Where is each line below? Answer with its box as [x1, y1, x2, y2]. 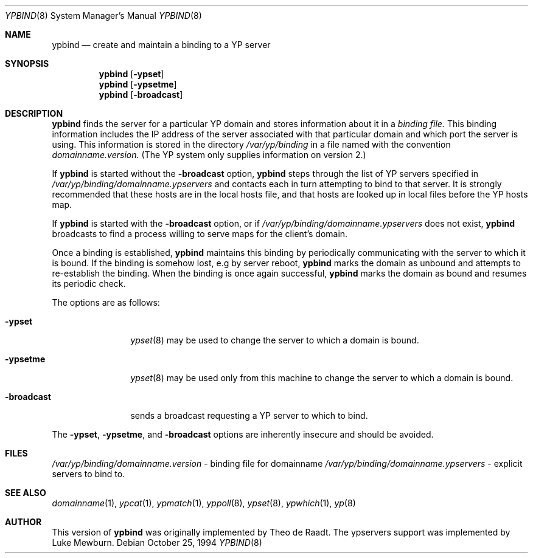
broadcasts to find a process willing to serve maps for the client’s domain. [52, 229, 348, 239]
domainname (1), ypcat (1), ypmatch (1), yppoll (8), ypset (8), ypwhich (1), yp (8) [52, 498, 356, 508]
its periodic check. [52, 278, 126, 289]
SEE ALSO [5, 487, 46, 498]
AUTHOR [5, 517, 42, 527]
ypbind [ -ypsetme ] [99, 79, 177, 89]
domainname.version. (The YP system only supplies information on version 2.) [52, 150, 366, 160]
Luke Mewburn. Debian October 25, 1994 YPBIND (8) [52, 537, 262, 548]
